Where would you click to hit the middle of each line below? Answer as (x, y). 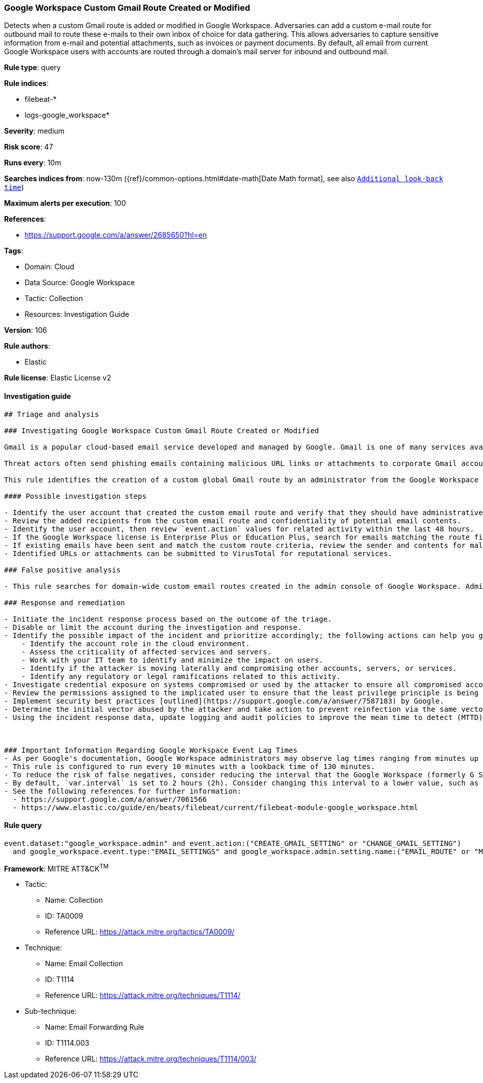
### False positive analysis (62, 570)
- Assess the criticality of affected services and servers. (146, 652)
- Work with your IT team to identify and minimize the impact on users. (172, 660)
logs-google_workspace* (67, 115)
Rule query (23, 825)
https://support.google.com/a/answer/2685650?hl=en (116, 235)
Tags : (14, 251)
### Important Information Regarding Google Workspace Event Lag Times (151, 750)
